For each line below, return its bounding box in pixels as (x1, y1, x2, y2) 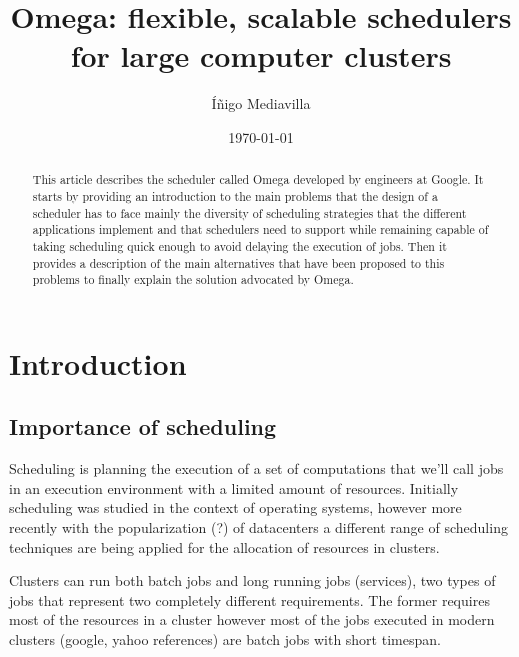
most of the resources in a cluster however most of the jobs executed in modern (9, 609, 495, 630)
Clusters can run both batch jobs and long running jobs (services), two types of (9, 570, 496, 591)
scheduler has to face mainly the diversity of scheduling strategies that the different (32, 204, 467, 221)
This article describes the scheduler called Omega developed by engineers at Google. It (32, 171, 484, 188)
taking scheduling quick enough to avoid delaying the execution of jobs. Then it (32, 237, 447, 254)
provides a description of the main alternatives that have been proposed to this (32, 254, 445, 271)
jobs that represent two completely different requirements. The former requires (9, 589, 490, 610)
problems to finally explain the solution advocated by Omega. (32, 271, 354, 288)
